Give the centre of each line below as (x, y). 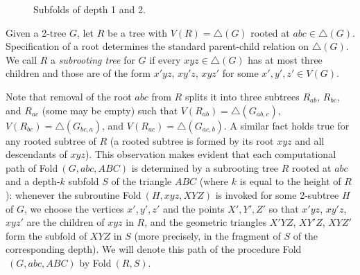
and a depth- (33, 181)
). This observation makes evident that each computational (211, 154)
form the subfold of (46, 235)
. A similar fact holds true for (286, 125)
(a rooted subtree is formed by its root (192, 140)
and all (310, 140)
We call (22, 59)
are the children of (66, 222)
